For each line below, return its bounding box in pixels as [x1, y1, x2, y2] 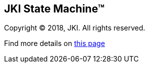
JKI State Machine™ [4, 2, 105, 15]
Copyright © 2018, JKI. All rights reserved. [4, 23, 145, 32]
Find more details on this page [4, 39, 105, 48]
